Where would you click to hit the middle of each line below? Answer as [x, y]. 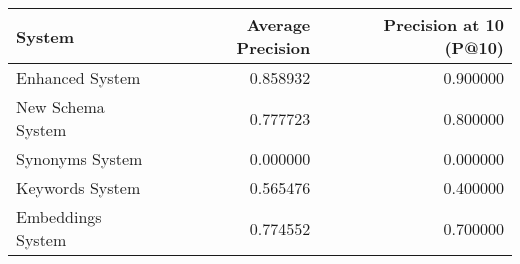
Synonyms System [79, 158]
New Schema [60, 106]
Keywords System [78, 187]
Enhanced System [78, 77]
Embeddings [59, 216]
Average [278, 24]
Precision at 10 [443, 24]
